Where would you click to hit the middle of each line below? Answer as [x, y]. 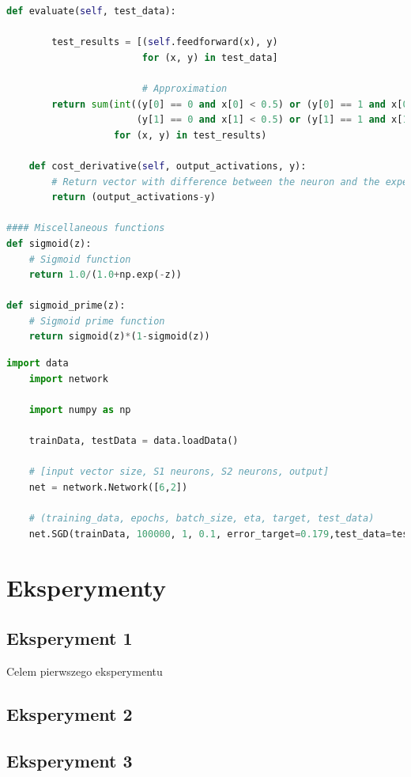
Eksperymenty [86, 587]
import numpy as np [80, 409]
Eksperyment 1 [70, 637]
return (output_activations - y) [134, 197]
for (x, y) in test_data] [210, 57]
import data [38, 364]
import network [68, 379]
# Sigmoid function [80, 259]
